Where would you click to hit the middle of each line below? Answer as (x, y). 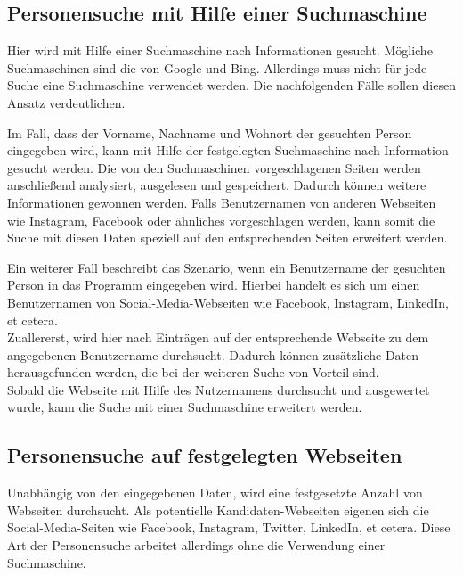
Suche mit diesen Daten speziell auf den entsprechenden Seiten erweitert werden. (227, 238)
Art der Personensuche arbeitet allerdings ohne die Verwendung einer (196, 545)
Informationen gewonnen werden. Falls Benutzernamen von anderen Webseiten (222, 202)
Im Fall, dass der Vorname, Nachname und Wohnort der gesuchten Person (210, 132)
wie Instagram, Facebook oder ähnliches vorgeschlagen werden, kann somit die (221, 220)
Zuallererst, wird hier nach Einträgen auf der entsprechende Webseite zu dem (218, 337)
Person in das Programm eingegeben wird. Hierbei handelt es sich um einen (214, 285)
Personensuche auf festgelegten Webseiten (205, 455)
